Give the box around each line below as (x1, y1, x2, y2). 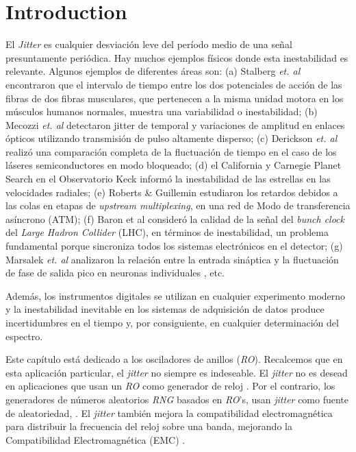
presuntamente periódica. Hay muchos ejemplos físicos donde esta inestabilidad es (5, 50, 348, 64)
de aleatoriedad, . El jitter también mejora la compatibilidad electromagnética (5, 405, 333, 420)
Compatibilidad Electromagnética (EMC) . (5, 432, 186, 447)
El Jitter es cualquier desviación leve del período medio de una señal (5, 37, 292, 51)
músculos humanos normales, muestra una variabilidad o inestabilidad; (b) (5, 104, 318, 119)
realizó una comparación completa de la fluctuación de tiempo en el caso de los (5, 144, 337, 158)
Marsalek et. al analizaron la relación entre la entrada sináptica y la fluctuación (5, 252, 339, 266)
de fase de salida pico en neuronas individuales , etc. (5, 265, 225, 280)
